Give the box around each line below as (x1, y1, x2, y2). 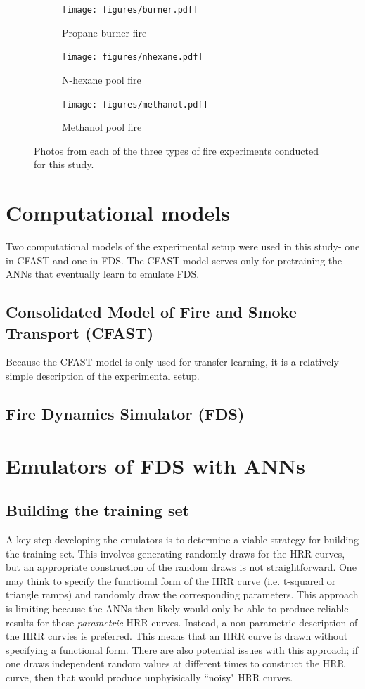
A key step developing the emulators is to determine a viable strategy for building (6, 532, 359, 546)
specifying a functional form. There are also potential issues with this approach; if (6, 642, 359, 657)
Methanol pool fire (62, 120, 142, 134)
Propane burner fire (62, 25, 147, 39)
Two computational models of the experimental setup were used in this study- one (6, 239, 360, 254)
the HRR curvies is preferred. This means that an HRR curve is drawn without (6, 629, 348, 643)
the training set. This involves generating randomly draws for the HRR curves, (6, 546, 345, 560)
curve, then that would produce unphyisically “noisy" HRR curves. (6, 669, 293, 684)
